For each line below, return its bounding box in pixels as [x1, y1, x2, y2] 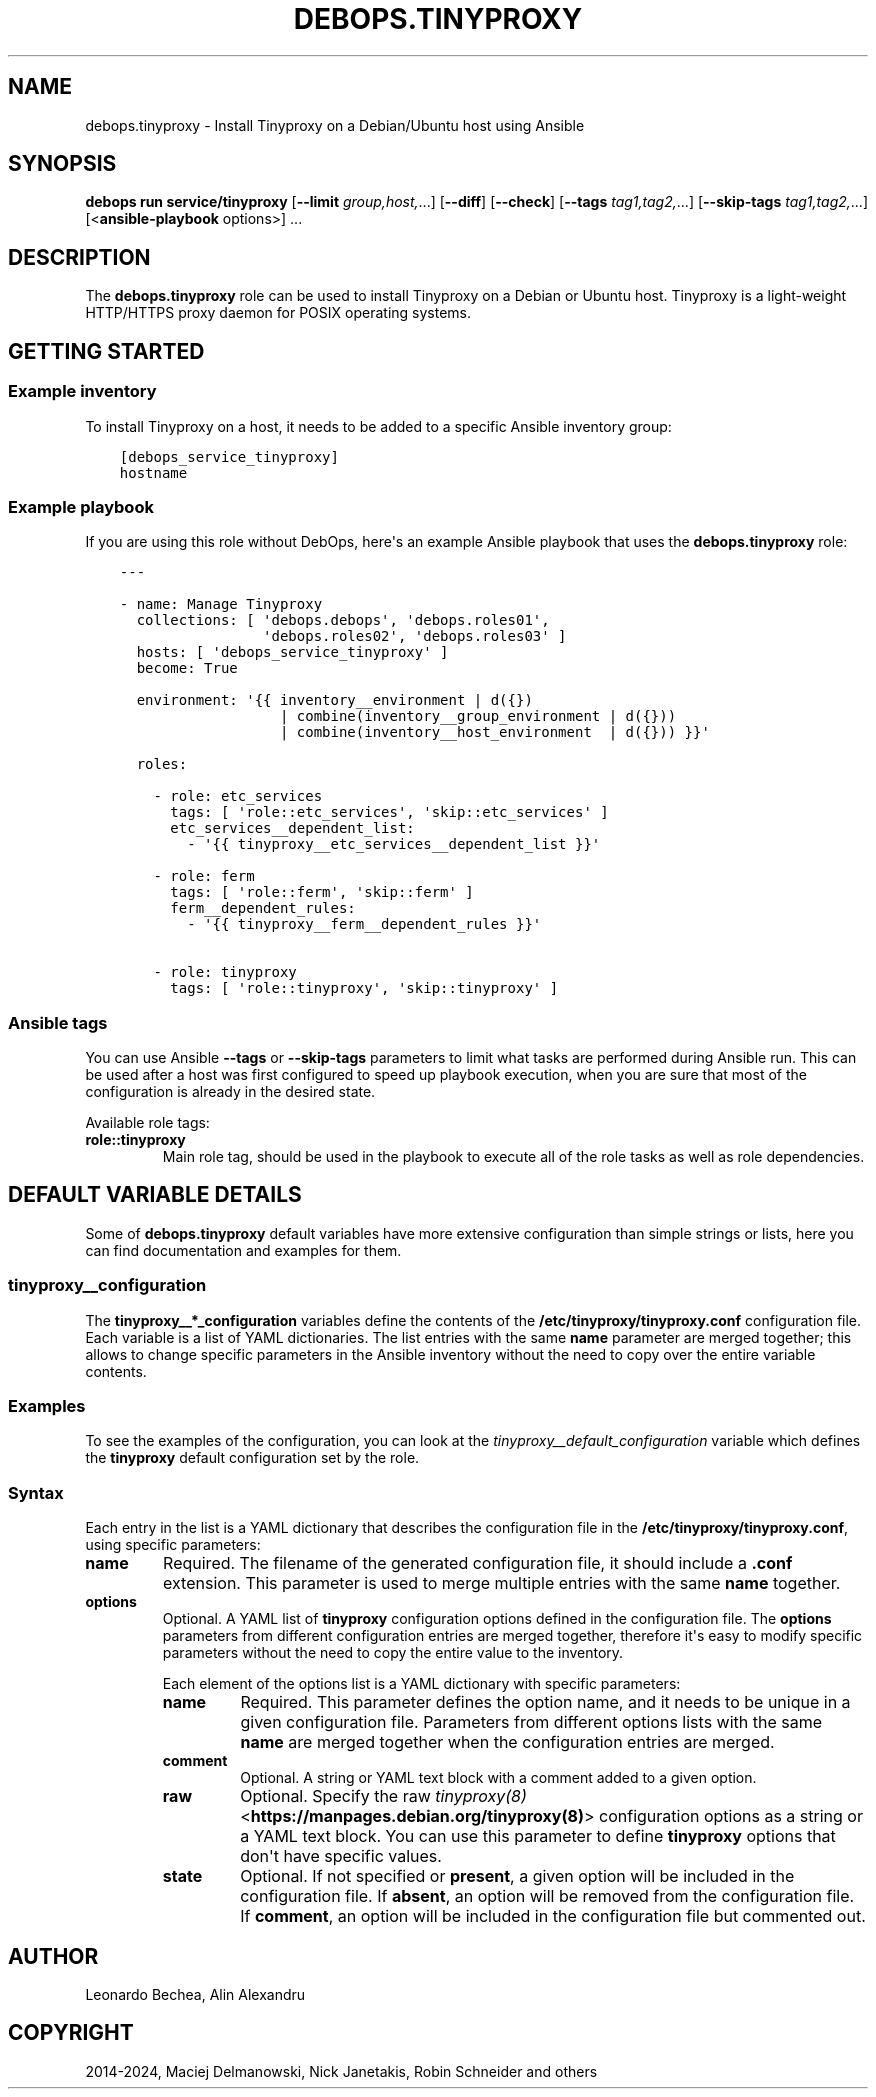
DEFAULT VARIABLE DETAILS [8, 1182, 302, 1208]
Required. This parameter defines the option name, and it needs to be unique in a [240, 1692, 851, 1713]
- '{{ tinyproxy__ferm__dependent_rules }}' [187, 916, 542, 933]
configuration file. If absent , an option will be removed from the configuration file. [240, 1886, 855, 1907]
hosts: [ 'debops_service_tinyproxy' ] [136, 644, 449, 661]
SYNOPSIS [8, 151, 117, 177]
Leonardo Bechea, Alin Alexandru [85, 1985, 306, 2003]
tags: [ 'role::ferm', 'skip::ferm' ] [170, 884, 474, 901]
